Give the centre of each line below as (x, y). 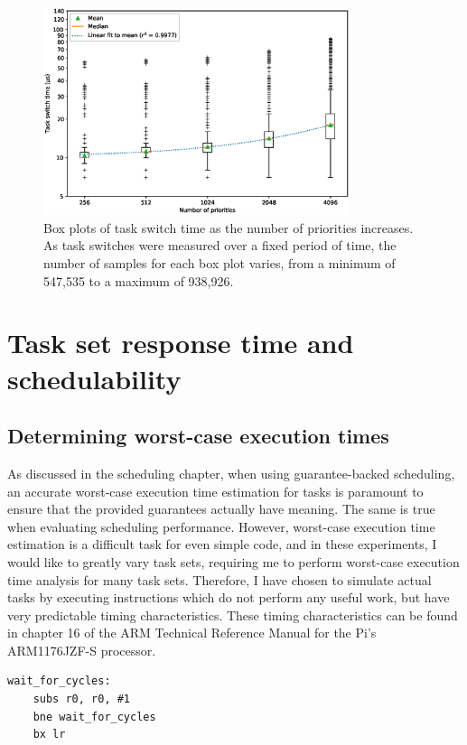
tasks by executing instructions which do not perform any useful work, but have (229, 597)
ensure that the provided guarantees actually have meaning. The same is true (221, 509)
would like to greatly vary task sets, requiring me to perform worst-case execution (233, 561)
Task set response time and (181, 343)
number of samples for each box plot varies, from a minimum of (219, 262)
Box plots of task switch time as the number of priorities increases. (229, 227)
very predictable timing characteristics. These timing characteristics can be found (233, 615)
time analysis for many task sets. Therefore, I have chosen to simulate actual (219, 579)
